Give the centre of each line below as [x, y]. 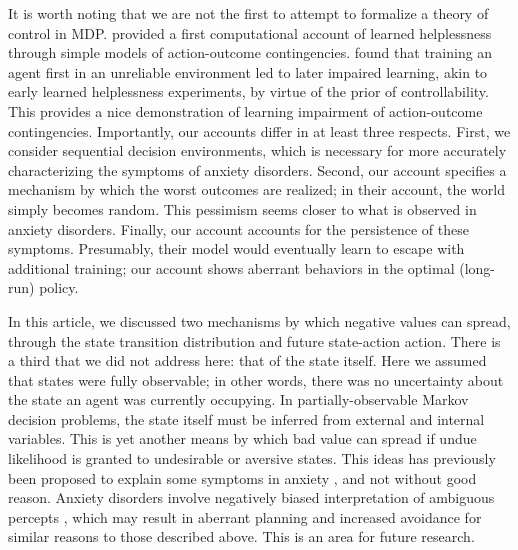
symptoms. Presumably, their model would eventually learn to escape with [236, 248]
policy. [59, 287]
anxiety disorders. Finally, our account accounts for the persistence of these [238, 228]
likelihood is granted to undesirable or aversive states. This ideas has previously [252, 458]
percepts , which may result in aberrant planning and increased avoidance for [245, 516]
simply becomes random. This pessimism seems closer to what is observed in [242, 208]
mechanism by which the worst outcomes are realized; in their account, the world [256, 189]
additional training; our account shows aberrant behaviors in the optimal [231, 267]
